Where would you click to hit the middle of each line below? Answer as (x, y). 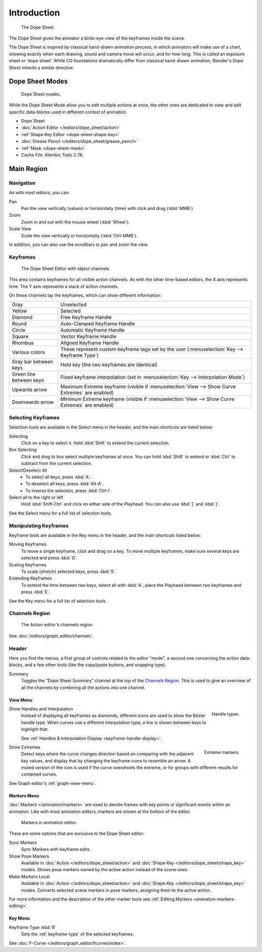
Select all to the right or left (36, 497)
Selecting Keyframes (34, 417)
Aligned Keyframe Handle (90, 343)
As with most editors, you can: (39, 193)
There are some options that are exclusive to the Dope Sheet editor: (77, 833)
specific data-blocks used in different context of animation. (68, 112)
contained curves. (39, 774)
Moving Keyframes (28, 544)
